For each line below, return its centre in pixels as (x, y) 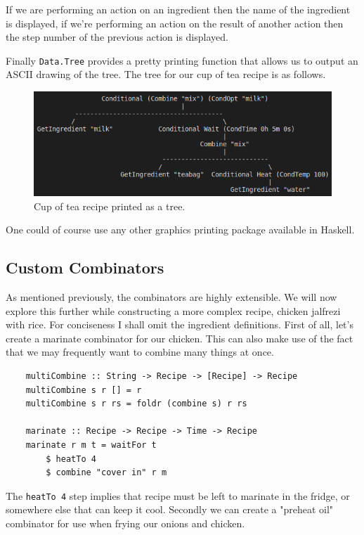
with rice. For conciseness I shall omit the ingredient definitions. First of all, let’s (180, 324)
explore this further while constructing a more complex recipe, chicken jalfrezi (173, 310)
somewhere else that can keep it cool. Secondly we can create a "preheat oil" (170, 509)
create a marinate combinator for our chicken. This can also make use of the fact (180, 338)
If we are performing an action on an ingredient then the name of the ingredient (178, 9)
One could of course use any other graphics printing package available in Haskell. (180, 230)
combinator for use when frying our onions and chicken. (125, 523)
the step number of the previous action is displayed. (117, 37)
